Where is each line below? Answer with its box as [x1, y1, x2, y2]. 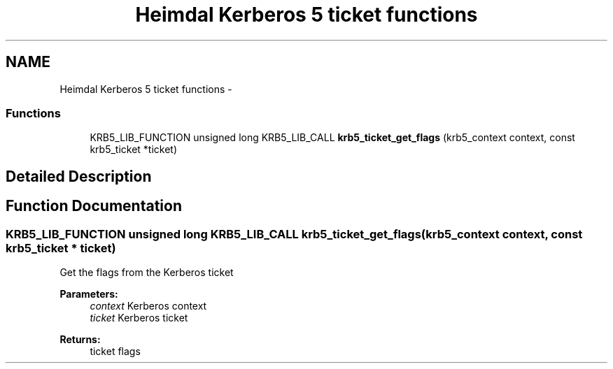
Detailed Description [6, 167, 152, 185]
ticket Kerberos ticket [90, 311, 188, 324]
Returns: [59, 333, 101, 345]
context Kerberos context [90, 299, 207, 312]
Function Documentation [6, 197, 182, 215]
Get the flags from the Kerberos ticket [59, 266, 234, 278]
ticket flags [90, 345, 141, 357]
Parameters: [59, 287, 118, 300]
